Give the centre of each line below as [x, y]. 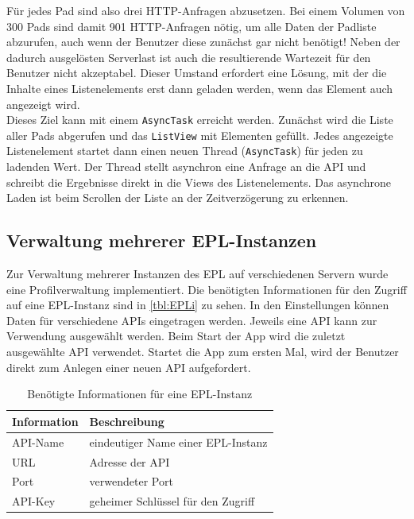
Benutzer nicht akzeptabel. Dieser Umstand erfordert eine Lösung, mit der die [197, 73]
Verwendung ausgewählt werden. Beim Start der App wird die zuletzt [176, 336]
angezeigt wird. [43, 104]
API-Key [34, 501]
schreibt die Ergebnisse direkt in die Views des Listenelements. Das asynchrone [199, 182]
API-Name [38, 442]
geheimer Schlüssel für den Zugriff [172, 501]
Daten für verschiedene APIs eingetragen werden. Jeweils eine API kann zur [192, 320]
